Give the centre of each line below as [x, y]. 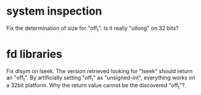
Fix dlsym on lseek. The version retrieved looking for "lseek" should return [100, 71]
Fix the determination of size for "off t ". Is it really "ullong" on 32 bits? [93, 29]
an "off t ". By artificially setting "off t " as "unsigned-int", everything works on [101, 78]
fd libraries [34, 54]
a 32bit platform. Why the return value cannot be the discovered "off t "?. [97, 86]
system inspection [54, 11]
